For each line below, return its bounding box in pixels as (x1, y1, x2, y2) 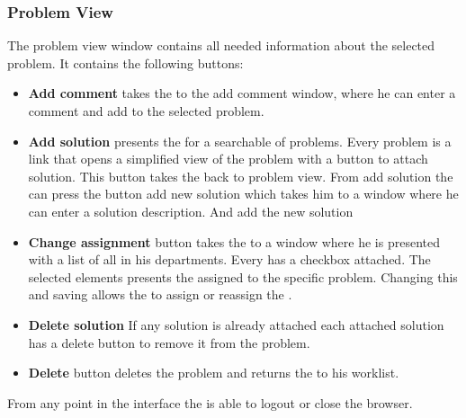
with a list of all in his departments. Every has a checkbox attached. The (28, 250, 431, 269)
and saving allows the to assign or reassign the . (28, 285, 292, 304)
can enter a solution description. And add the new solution (28, 201, 354, 220)
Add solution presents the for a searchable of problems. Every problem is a (28, 131, 452, 150)
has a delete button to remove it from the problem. (28, 333, 310, 351)
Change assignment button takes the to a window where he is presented (28, 232, 440, 251)
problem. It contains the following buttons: (7, 53, 244, 72)
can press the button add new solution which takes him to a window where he (28, 184, 459, 203)
